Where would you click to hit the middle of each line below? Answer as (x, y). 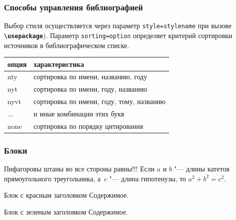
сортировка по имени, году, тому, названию (99, 101)
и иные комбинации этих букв (79, 113)
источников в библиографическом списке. (67, 45)
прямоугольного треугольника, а (52, 178)
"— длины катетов (202, 169)
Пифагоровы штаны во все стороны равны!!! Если (79, 169)
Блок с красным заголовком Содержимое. (66, 195)
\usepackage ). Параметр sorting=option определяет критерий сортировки (118, 35)
